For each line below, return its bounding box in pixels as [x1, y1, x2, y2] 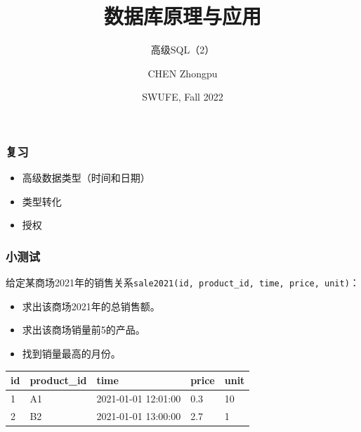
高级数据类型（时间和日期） [22, 170, 150, 185]
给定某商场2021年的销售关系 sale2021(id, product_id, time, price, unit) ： [6, 275, 360, 290]
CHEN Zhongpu [147, 65, 218, 80]
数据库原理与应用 [103, 1, 261, 30]
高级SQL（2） [150, 42, 215, 57]
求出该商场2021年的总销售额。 [22, 298, 160, 313]
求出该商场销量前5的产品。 [22, 322, 145, 337]
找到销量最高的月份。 [22, 346, 121, 361]
